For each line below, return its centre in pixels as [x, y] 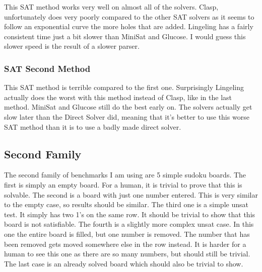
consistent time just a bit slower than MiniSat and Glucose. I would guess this [125, 36]
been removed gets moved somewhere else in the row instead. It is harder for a [125, 244]
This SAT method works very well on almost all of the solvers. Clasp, [111, 7]
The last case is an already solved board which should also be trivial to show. [124, 263]
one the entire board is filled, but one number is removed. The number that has [127, 234]
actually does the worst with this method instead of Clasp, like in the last [118, 97]
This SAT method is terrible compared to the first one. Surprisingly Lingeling [124, 87]
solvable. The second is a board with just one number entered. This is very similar [131, 194]
